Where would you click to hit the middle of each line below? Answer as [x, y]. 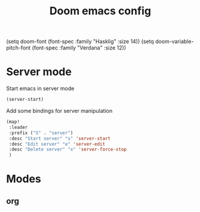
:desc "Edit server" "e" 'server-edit [57, 144]
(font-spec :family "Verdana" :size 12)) [79, 48]
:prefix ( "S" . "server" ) [41, 133]
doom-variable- [174, 42]
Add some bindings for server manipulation [59, 111]
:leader [18, 127]
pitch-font [19, 48]
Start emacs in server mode [40, 88]
